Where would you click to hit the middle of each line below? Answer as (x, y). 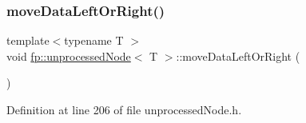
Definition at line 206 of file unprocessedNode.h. (124, 109)
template (28, 40)
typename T (94, 40)
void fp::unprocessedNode (69, 56)
